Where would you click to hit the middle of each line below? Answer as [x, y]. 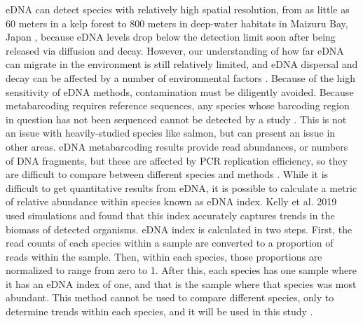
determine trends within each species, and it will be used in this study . [159, 311]
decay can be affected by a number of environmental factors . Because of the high [180, 77]
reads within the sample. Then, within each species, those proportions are [164, 256]
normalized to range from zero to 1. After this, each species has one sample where [181, 270]
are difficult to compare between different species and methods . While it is [167, 174]
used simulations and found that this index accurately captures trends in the [170, 215]
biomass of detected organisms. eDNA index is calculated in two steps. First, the [179, 229]
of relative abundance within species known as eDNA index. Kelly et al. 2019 [171, 201]
